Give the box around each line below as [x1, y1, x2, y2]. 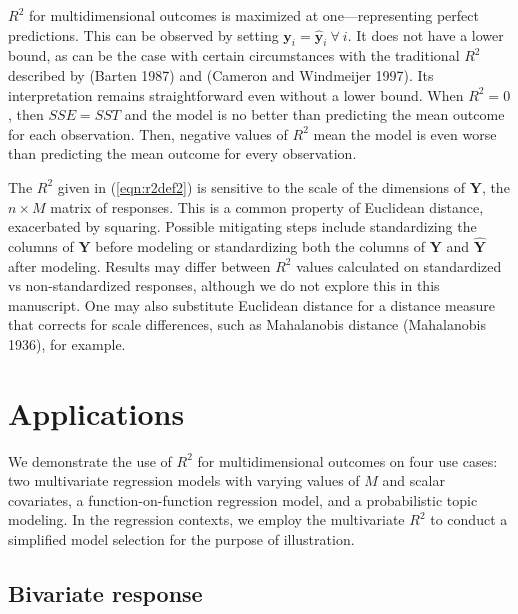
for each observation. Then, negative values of [8, 123, 288, 144]
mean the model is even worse [313, 123, 497, 144]
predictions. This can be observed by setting [8, 24, 279, 45]
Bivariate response [8, 578, 203, 608]
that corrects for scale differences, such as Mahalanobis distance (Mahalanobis [8, 314, 486, 335]
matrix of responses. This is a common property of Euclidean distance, [50, 196, 484, 217]
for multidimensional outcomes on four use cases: [197, 450, 498, 471]
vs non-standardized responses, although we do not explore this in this [8, 275, 440, 296]
